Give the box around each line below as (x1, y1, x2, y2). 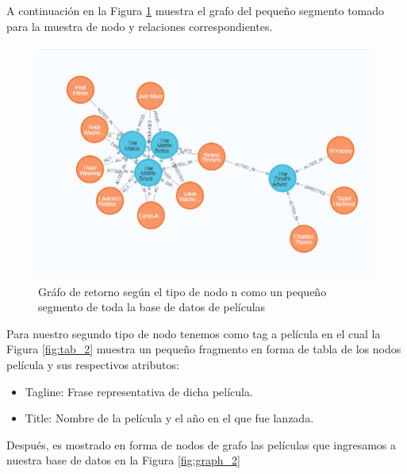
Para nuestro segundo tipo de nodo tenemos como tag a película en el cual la (6, 325, 381, 341)
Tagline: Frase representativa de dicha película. (25, 383, 253, 399)
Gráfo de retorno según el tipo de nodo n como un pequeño (38, 283, 327, 299)
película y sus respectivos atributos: (6, 356, 179, 372)
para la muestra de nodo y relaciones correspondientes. (6, 17, 273, 34)
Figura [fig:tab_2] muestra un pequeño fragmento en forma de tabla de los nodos (6, 341, 401, 357)
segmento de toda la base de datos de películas (38, 299, 266, 315)
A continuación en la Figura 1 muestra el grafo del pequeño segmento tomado (6, 2, 385, 18)
